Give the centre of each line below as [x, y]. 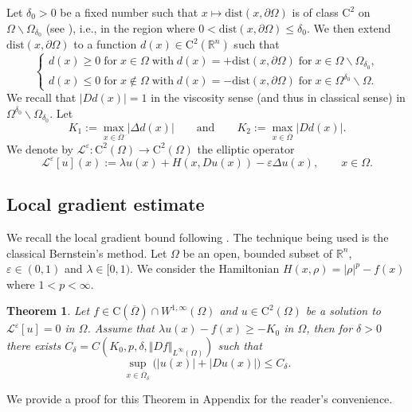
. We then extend [349, 27]
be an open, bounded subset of [258, 253]
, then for [330, 328]
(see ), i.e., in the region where [120, 27]
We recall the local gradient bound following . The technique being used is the [198, 237]
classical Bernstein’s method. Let [87, 253]
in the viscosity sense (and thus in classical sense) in [278, 97]
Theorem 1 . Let [48, 311]
